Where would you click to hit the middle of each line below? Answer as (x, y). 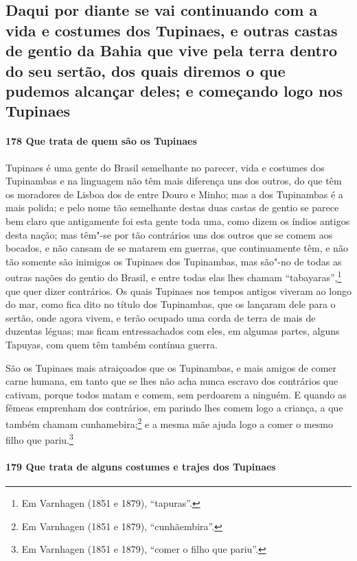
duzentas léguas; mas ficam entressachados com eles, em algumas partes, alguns (173, 331)
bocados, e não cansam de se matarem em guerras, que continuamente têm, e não (177, 248)
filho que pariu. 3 (39, 439)
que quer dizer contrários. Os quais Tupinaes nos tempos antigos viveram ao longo (178, 290)
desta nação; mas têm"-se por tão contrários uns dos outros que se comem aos (169, 234)
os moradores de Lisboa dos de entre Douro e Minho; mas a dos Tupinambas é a (174, 194)
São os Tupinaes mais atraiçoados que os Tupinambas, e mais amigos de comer (171, 367)
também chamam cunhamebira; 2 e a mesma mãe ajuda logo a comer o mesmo (169, 422)
